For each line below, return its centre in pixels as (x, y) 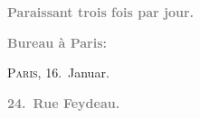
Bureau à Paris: (57, 42)
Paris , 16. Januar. (58, 73)
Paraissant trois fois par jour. (101, 12)
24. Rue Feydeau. (64, 102)
